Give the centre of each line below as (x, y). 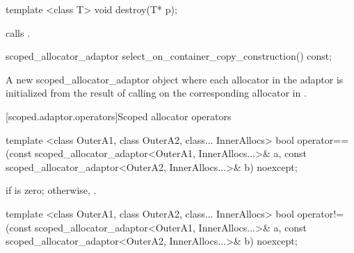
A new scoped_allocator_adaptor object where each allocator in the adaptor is (175, 79)
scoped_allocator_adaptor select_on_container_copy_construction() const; (169, 56)
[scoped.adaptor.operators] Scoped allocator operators (119, 116)
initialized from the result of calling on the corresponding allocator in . (156, 93)
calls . (18, 32)
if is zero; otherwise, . (51, 190)
